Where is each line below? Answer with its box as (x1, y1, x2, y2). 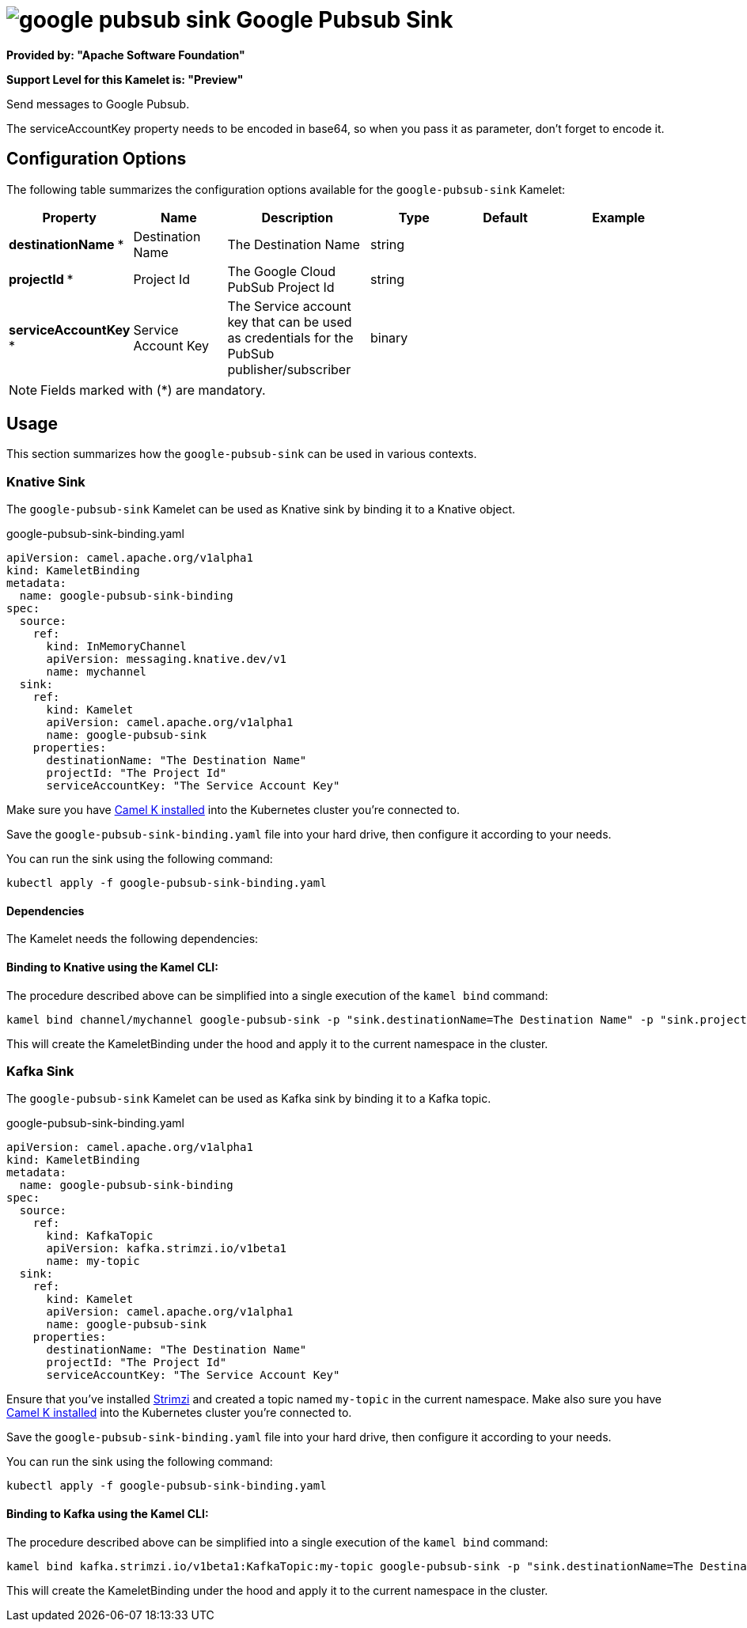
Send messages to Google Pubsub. (6, 97, 190, 111)
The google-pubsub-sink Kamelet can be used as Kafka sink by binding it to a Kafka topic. (6, 1092, 491, 1106)
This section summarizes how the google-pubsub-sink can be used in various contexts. (6, 447, 477, 461)
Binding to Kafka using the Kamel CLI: (6, 1506, 209, 1520)
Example (592, 209, 646, 225)
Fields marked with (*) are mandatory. (40, 381, 266, 398)
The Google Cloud (227, 263, 336, 279)
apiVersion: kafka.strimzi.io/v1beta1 (46, 1242, 287, 1255)
